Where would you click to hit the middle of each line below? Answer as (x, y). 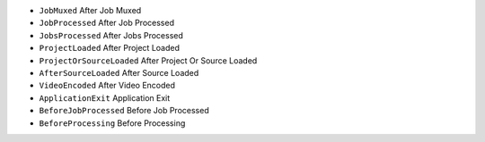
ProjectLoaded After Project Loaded (109, 48)
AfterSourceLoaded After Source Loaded (119, 72)
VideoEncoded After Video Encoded (107, 86)
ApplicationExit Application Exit (105, 97)
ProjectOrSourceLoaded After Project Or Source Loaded (148, 60)
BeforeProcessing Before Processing (112, 123)
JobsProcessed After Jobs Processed (111, 35)
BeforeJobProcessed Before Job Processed (124, 111)
